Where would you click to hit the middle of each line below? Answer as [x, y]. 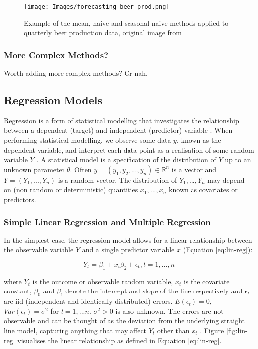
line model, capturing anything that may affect [75, 330]
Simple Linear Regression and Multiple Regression [107, 221]
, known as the [199, 140]
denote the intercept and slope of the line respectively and [154, 291]
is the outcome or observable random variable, [103, 281]
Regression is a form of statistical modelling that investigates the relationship [122, 120]
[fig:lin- [237, 330]
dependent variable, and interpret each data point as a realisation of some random [129, 149]
